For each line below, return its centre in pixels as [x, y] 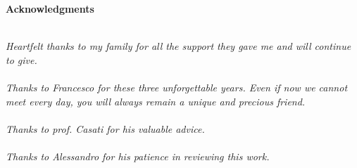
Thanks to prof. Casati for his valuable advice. [105, 128]
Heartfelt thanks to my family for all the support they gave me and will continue [178, 46]
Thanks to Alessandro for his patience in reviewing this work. [138, 156]
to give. [21, 59]
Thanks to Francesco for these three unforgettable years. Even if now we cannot [177, 87]
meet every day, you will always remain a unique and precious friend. [156, 101]
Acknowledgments [50, 8]
